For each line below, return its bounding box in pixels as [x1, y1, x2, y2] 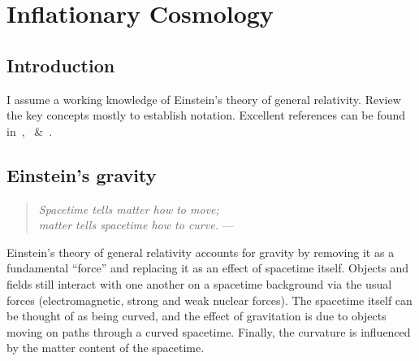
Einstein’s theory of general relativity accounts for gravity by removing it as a [6, 243, 395, 260]
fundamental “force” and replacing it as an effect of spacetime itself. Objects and [6, 259, 409, 276]
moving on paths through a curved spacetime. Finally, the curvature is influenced [6, 323, 411, 340]
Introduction [6, 52, 115, 77]
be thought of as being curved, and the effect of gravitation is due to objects [6, 307, 387, 324]
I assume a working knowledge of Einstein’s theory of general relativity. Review [6, 90, 401, 107]
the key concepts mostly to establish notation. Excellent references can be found [6, 107, 406, 124]
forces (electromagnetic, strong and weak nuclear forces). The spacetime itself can [6, 291, 413, 308]
